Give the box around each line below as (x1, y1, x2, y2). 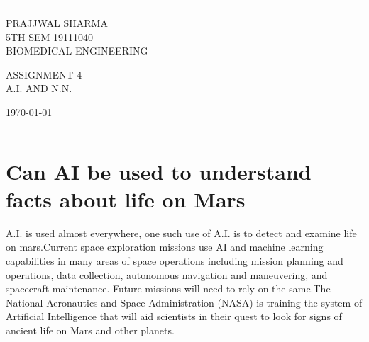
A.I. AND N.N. (6, 81, 72, 96)
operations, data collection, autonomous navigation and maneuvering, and (6, 267, 328, 282)
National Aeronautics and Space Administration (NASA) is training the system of (6, 295, 363, 309)
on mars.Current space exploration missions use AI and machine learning (6, 239, 324, 254)
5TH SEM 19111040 (6, 29, 94, 44)
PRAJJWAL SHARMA (6, 16, 108, 30)
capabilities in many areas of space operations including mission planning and (6, 253, 343, 268)
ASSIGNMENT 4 (6, 67, 82, 81)
